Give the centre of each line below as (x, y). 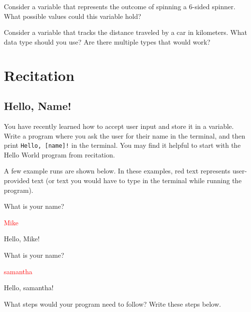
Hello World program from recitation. (59, 154)
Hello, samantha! (29, 288)
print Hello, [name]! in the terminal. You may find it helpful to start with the (122, 145)
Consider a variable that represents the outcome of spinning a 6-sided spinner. (120, 6)
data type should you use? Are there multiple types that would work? (107, 41)
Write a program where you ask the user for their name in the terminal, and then (125, 135)
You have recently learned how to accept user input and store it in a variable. (119, 126)
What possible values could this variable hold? (73, 16)
